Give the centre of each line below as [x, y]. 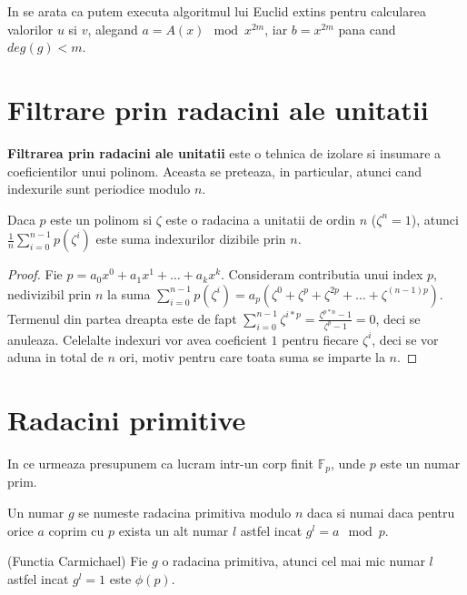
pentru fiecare [320, 339]
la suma [129, 293]
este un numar [420, 463]
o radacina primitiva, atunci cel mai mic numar [293, 561]
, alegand [113, 29]
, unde [348, 463]
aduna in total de [55, 357]
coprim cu [76, 530]
